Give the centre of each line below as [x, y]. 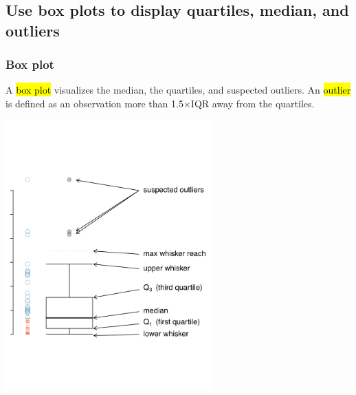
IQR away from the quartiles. [253, 103]
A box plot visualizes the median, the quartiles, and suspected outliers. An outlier [178, 90]
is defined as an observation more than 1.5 [94, 103]
